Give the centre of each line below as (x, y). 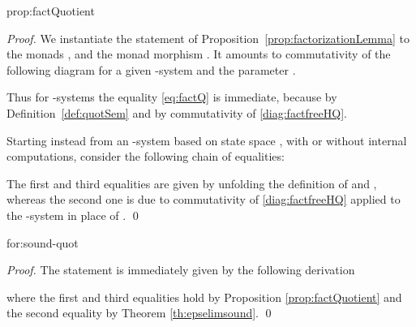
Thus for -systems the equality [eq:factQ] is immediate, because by (172, 97)
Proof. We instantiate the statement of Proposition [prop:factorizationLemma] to (208, 38)
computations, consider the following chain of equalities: (146, 156)
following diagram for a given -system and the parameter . (151, 69)
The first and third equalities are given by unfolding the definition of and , (192, 183)
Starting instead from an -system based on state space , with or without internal (207, 140)
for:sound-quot (43, 242)
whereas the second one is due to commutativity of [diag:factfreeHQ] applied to (204, 199)
